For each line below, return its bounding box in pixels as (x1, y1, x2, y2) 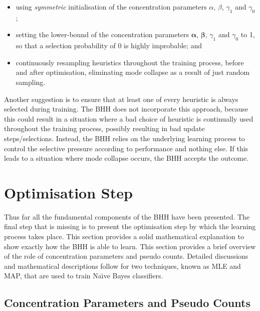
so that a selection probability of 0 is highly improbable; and (16, 40, 202, 51)
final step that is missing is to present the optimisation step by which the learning (4, 221, 256, 232)
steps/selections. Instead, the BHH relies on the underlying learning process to (4, 133, 245, 143)
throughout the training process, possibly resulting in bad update (4, 123, 205, 134)
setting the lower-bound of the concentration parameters (16, 29, 189, 40)
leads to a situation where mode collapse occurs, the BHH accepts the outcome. (4, 153, 248, 163)
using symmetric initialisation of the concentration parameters (16, 2, 207, 12)
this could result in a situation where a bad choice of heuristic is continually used (4, 113, 253, 124)
